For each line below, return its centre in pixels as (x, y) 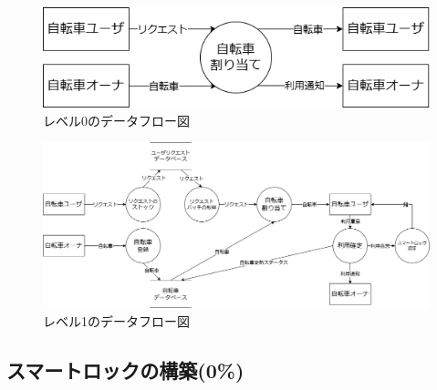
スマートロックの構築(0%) (125, 369)
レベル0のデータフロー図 (116, 120)
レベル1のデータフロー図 (116, 320)
